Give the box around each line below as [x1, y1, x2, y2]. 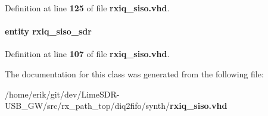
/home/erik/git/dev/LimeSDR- [5, 87, 120, 100]
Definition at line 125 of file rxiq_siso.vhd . [5, 2, 170, 14]
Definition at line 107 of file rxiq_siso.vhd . [5, 48, 170, 60]
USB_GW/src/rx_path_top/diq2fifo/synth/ [5, 99, 170, 112]
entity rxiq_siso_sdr [5, 25, 92, 37]
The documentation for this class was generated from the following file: [5, 67, 264, 80]
